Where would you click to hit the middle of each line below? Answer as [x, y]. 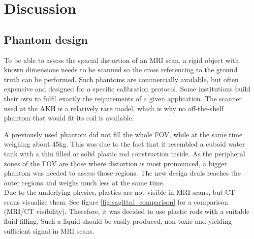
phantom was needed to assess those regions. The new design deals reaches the [123, 173]
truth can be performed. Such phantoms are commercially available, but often [121, 79]
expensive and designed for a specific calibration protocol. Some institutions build [127, 89]
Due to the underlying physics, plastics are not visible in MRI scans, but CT [120, 192]
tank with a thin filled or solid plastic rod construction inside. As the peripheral [125, 153]
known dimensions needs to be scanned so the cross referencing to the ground [121, 70]
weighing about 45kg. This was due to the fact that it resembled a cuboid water [125, 144]
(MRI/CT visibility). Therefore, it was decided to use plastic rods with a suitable [127, 211]
